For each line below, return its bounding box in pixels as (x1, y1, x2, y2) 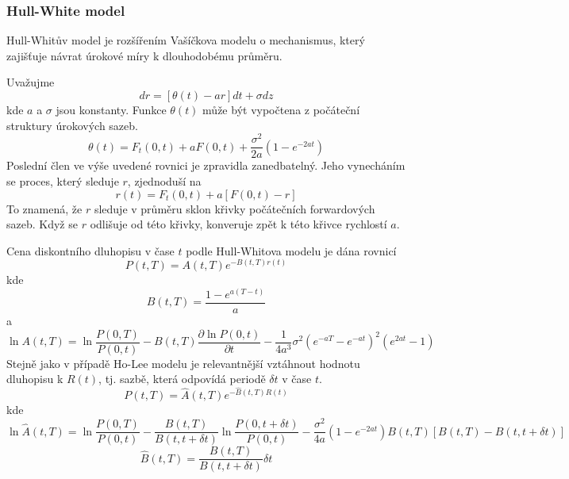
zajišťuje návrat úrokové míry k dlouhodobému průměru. (6, 47, 283, 63)
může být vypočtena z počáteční (202, 102, 360, 117)
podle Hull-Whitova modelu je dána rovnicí (186, 242, 397, 259)
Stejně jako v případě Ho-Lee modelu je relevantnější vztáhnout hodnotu (6, 354, 360, 371)
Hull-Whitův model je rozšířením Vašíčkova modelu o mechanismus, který (6, 32, 365, 48)
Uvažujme (6, 74, 55, 90)
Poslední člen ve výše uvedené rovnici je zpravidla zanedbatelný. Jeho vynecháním (6, 157, 406, 174)
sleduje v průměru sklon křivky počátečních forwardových (94, 200, 375, 217)
